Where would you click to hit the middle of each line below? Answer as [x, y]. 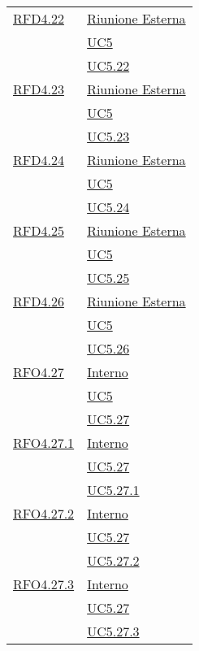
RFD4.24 [39, 160]
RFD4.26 [39, 301]
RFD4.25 [39, 230]
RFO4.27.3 [44, 584]
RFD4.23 [39, 89]
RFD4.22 [39, 18]
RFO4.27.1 [44, 443]
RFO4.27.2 [44, 513]
